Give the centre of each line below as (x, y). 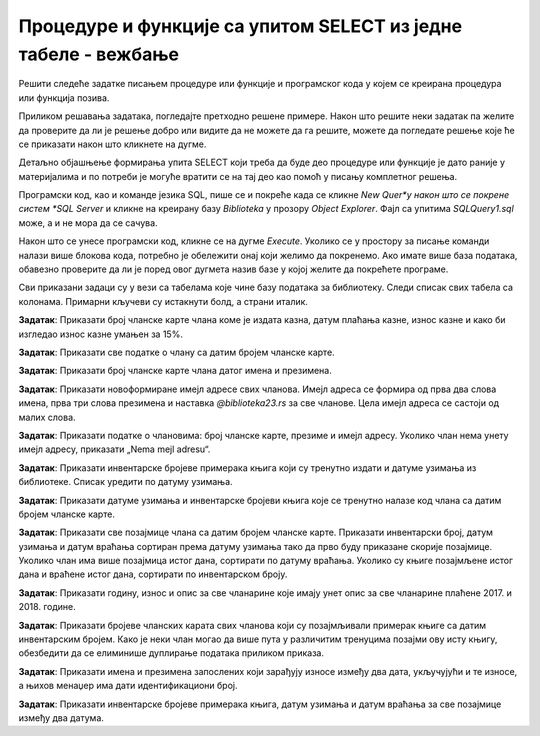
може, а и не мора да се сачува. (88, 222)
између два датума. (61, 717)
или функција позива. (64, 97)
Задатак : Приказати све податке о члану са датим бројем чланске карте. (176, 352)
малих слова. (47, 417)
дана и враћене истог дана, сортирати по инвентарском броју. (153, 574)
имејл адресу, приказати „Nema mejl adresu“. (114, 449)
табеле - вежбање (99, 54)
